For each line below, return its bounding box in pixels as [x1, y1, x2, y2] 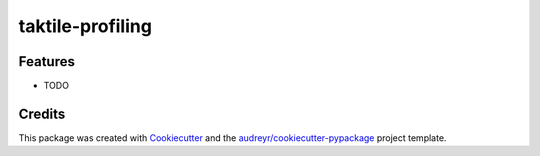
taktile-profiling [18, 15, 152, 37]
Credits [18, 105, 66, 122]
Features [18, 53, 75, 70]
